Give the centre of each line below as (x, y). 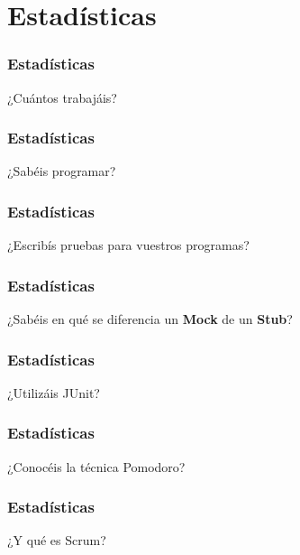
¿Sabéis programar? (62, 171)
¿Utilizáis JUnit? (54, 392)
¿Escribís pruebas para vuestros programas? (128, 245)
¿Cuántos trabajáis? (62, 97)
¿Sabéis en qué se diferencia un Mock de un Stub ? (150, 319)
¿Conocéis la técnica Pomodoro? (96, 466)
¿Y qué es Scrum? (57, 540)
